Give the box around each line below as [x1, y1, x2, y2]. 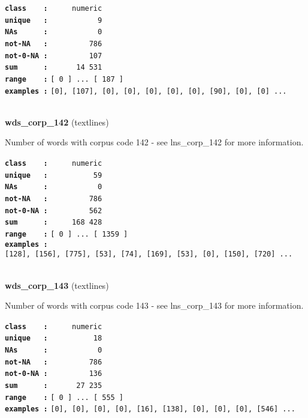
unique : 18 [5, 334, 102, 343]
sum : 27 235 [5, 381, 102, 390]
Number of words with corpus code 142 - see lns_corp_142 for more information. [5, 136, 304, 148]
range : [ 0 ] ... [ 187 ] [5, 74, 124, 83]
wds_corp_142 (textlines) [5, 115, 109, 128]
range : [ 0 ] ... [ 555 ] [5, 393, 124, 402]
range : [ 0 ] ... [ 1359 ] [5, 229, 128, 238]
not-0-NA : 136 [5, 369, 102, 378]
